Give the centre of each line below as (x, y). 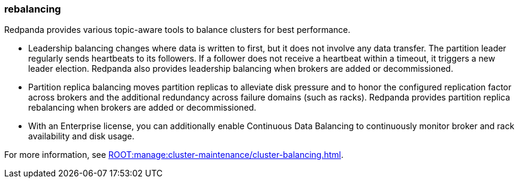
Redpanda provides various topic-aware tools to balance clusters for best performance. (177, 30)
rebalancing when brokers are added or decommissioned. (142, 108)
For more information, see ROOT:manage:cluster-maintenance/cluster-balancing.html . (174, 155)
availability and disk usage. (82, 136)
